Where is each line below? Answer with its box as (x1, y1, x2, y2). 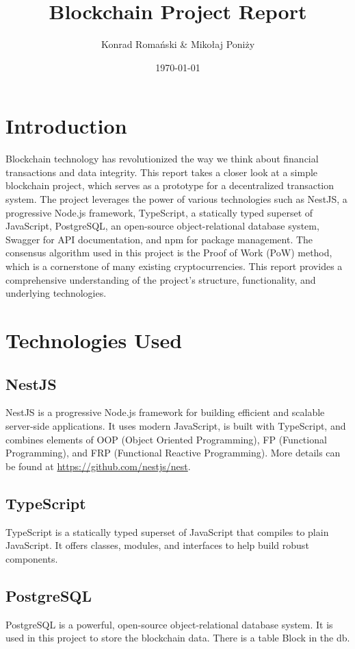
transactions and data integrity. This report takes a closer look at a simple (5, 164, 318, 179)
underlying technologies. (5, 286, 107, 300)
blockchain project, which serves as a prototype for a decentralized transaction (5, 178, 334, 193)
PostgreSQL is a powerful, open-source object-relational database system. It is (5, 617, 333, 631)
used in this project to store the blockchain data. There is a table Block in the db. (5, 630, 350, 645)
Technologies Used (5, 326, 183, 354)
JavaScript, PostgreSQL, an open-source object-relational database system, (5, 219, 319, 233)
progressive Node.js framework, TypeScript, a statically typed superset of (5, 205, 313, 219)
